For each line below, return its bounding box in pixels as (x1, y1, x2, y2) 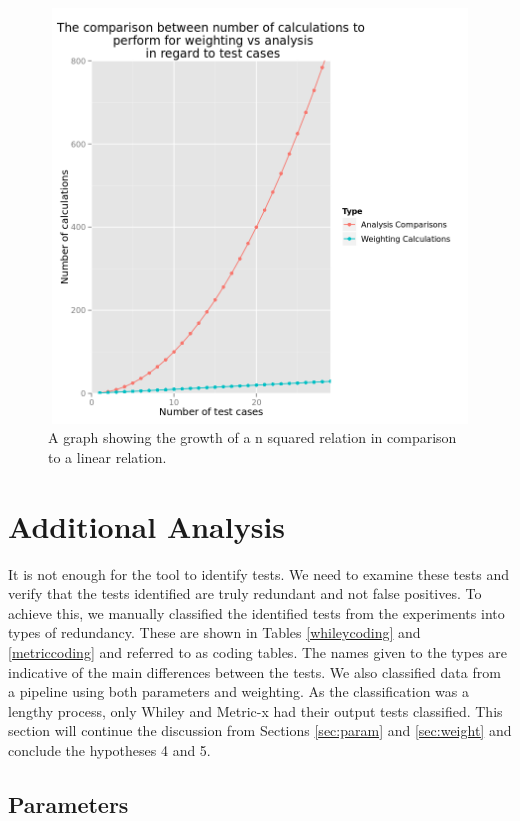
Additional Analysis (8, 505, 286, 546)
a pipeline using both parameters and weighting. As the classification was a (8, 681, 469, 702)
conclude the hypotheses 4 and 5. (8, 739, 211, 760)
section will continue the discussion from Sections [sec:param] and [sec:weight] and (8, 720, 512, 741)
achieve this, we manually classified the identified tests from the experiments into (8, 602, 505, 623)
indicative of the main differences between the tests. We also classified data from (8, 661, 501, 682)
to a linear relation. (48, 446, 167, 467)
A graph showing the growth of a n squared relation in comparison (48, 427, 457, 448)
